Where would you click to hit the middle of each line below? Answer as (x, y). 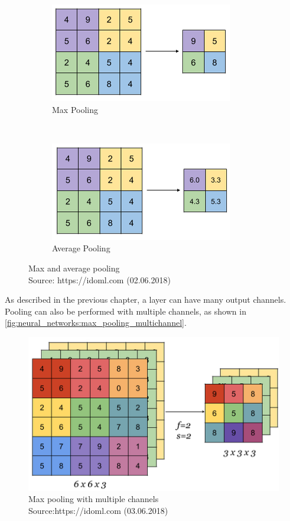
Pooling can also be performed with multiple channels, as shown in (126, 311)
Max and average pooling (74, 268)
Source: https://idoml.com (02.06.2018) (100, 279)
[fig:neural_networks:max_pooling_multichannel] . (96, 323)
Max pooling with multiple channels (94, 499)
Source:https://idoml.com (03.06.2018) (98, 510)
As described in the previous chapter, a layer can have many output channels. (146, 300)
